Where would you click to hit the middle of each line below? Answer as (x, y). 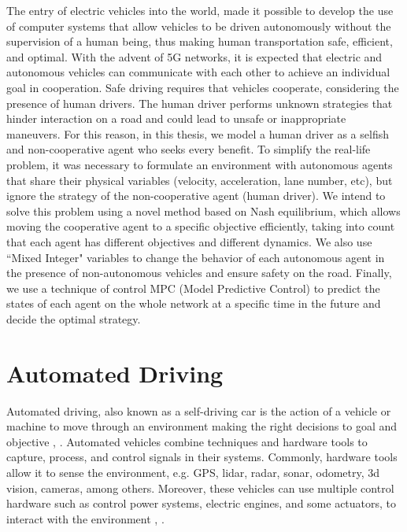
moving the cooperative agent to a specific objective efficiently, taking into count (201, 226)
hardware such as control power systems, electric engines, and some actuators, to (202, 503)
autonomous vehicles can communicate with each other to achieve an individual (198, 72)
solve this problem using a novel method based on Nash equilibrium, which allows (203, 211)
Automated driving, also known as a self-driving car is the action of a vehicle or (199, 410)
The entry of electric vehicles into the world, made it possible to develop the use (200, 10)
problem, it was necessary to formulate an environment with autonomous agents (200, 164)
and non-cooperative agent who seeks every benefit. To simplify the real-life (189, 149)
